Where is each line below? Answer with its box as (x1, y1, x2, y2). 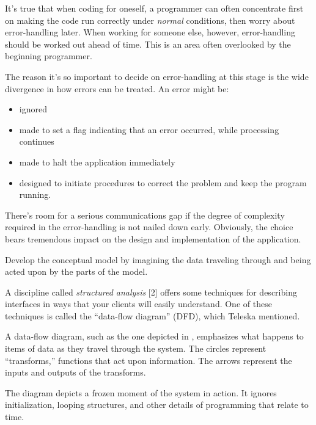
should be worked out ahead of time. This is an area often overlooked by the (5, 37, 291, 50)
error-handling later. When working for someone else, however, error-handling (5, 26, 296, 38)
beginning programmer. (5, 49, 92, 62)
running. (19, 188, 51, 201)
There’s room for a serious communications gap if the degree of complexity (5, 208, 285, 221)
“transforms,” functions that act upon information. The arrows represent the (5, 354, 292, 366)
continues (19, 135, 54, 148)
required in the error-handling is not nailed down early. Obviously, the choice (5, 220, 293, 233)
